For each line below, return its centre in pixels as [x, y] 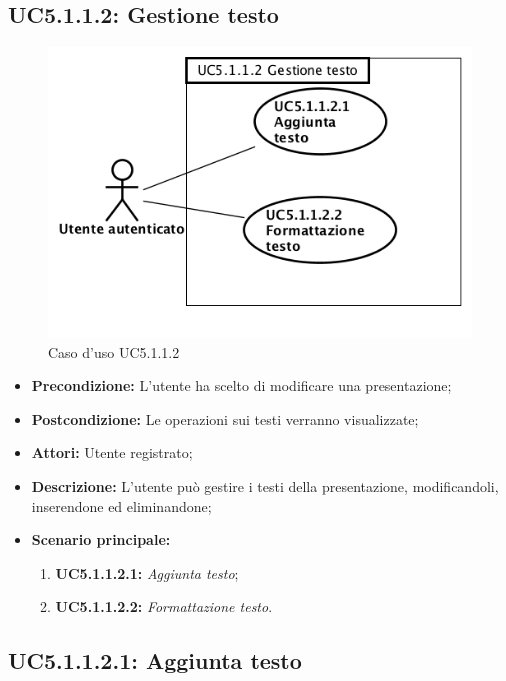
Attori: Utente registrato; [112, 452]
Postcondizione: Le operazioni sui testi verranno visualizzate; [225, 418]
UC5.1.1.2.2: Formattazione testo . [164, 606]
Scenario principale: [101, 539]
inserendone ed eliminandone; [121, 505]
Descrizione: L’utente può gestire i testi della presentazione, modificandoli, [265, 486]
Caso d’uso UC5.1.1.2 [114, 351]
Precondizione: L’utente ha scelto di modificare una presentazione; [241, 385]
